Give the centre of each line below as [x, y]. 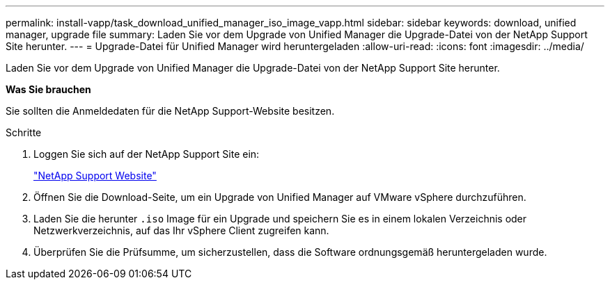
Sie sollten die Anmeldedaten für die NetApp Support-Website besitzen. [170, 111]
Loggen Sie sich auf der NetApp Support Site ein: [147, 154]
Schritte [24, 132]
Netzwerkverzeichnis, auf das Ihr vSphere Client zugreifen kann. [181, 230]
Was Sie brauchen [48, 89]
